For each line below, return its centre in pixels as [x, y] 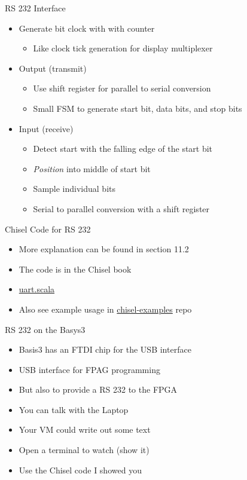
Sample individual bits [74, 189]
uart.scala [37, 289]
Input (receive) [46, 128]
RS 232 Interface [35, 8]
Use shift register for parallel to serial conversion [122, 88]
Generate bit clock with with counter [87, 28]
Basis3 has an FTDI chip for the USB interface [105, 349]
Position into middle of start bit [92, 168]
